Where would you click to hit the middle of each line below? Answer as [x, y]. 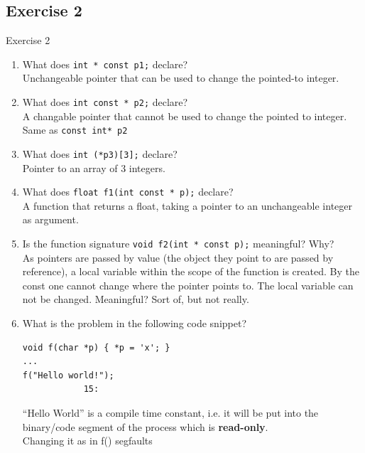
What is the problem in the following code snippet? [135, 323]
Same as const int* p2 [75, 130]
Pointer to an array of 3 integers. [94, 167]
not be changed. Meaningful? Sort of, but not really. [136, 299]
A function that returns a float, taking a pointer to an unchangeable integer [187, 205]
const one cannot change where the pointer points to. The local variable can [188, 285]
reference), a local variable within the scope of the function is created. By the [191, 271]
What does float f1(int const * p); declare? [128, 192]
